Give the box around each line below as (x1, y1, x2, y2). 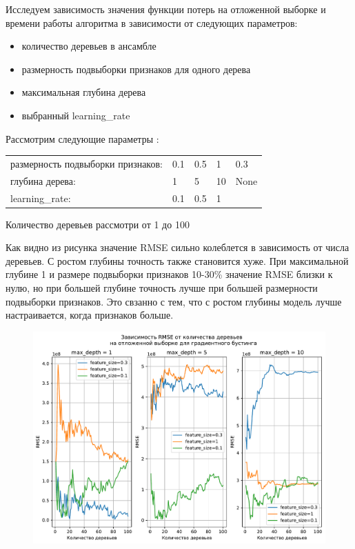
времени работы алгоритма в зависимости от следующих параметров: (6, 15, 298, 30)
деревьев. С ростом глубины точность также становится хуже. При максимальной (6, 253, 349, 268)
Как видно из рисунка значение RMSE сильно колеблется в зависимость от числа (6, 240, 349, 254)
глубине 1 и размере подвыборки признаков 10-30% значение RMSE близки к (6, 267, 333, 281)
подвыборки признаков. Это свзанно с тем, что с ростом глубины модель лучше (6, 294, 342, 308)
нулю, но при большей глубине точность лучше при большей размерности (6, 281, 318, 295)
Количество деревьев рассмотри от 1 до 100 (6, 217, 190, 231)
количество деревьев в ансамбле (21, 39, 156, 53)
